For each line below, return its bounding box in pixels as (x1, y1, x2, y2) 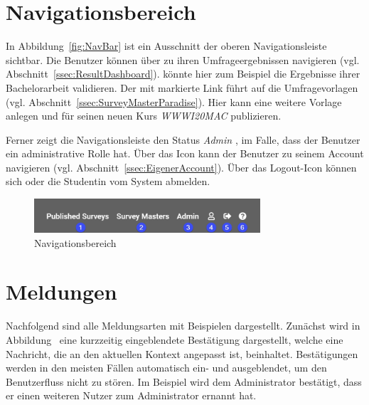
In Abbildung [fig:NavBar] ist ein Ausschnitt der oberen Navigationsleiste (6, 38, 327, 53)
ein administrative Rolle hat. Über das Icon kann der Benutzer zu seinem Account (6, 146, 364, 161)
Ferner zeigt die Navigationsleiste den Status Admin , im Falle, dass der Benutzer (6, 132, 360, 147)
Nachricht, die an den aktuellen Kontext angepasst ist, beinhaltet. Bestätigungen (6, 346, 358, 361)
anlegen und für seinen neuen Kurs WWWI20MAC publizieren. (6, 108, 282, 123)
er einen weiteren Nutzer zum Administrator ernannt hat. (6, 388, 257, 403)
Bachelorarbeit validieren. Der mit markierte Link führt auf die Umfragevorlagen (6, 80, 358, 95)
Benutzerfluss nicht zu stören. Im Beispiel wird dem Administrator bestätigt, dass (6, 374, 362, 389)
